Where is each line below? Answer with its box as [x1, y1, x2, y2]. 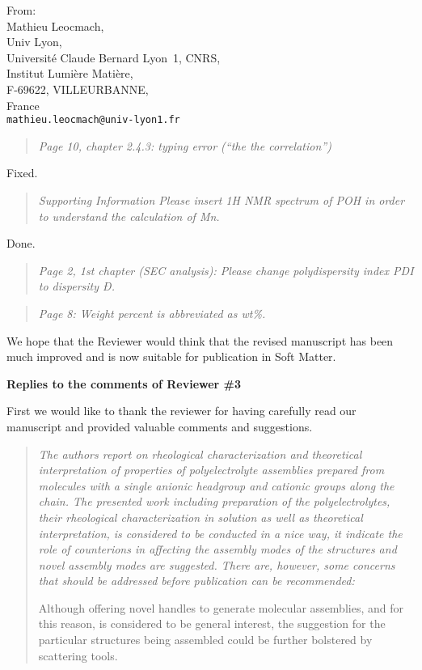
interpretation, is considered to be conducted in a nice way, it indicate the [38, 524, 403, 541]
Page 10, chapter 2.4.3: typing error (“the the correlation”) [38, 137, 331, 154]
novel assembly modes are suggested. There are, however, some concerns [38, 556, 395, 573]
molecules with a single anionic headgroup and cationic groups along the [38, 477, 395, 494]
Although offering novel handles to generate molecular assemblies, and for [38, 599, 403, 616]
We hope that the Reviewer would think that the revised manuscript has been [6, 332, 394, 349]
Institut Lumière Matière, [6, 65, 133, 82]
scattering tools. [38, 647, 118, 664]
